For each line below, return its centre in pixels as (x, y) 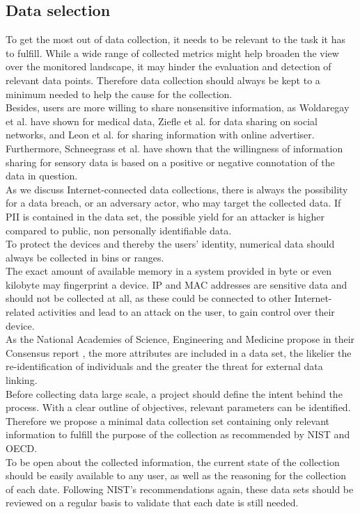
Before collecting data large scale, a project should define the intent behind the (174, 393)
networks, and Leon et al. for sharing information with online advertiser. (160, 135)
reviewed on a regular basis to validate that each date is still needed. (152, 503)
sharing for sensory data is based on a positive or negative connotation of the (170, 162)
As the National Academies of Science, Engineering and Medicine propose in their (180, 339)
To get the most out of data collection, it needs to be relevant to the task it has (175, 39)
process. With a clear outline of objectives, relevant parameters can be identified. (178, 407)
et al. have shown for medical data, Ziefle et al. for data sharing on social (162, 121)
